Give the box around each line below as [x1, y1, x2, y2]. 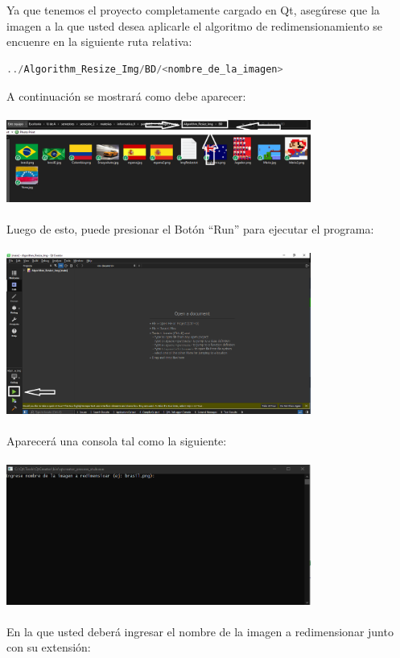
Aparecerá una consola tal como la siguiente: [6, 432, 227, 449]
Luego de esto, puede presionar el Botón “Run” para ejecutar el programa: [6, 220, 374, 237]
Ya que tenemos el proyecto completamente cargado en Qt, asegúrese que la [6, 2, 380, 19]
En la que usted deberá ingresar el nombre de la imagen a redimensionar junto [6, 623, 394, 639]
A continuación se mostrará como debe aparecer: [6, 87, 246, 104]
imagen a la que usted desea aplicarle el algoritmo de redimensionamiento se [6, 17, 383, 34]
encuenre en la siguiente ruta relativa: [6, 33, 192, 50]
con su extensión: [6, 639, 91, 656]
